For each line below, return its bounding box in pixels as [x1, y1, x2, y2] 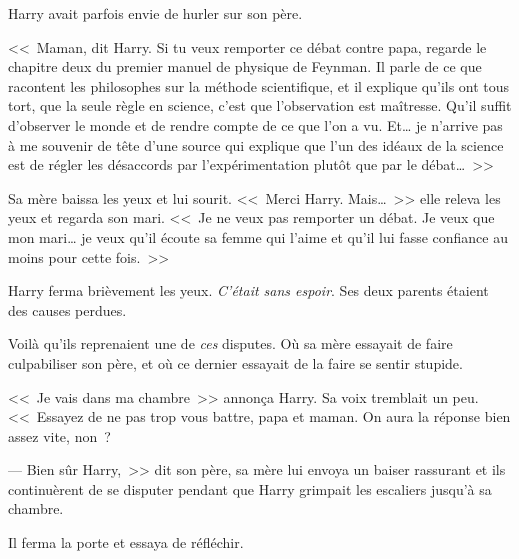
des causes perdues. [8, 299, 127, 320]
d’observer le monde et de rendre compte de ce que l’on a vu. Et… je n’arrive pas [8, 114, 503, 135]
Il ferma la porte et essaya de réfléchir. [8, 532, 244, 553]
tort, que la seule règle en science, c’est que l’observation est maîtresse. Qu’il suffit [8, 95, 512, 116]
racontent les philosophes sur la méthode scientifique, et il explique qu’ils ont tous [8, 75, 510, 96]
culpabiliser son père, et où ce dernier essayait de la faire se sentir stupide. [8, 352, 463, 373]
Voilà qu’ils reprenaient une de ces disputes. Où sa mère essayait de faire [8, 333, 453, 354]
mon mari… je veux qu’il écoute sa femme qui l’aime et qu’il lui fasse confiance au [8, 226, 508, 247]
